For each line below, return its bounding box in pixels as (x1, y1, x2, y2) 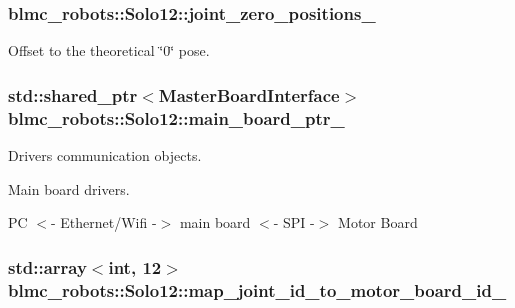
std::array (8, 254, 87, 279)
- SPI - (273, 212, 315, 233)
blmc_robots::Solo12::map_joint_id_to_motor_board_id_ (8, 277, 507, 302)
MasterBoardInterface (158, 82, 340, 107)
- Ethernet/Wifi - (50, 212, 157, 233)
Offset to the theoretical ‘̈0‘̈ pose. (8, 40, 210, 61)
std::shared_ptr (8, 82, 138, 107)
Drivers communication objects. (8, 144, 202, 165)
